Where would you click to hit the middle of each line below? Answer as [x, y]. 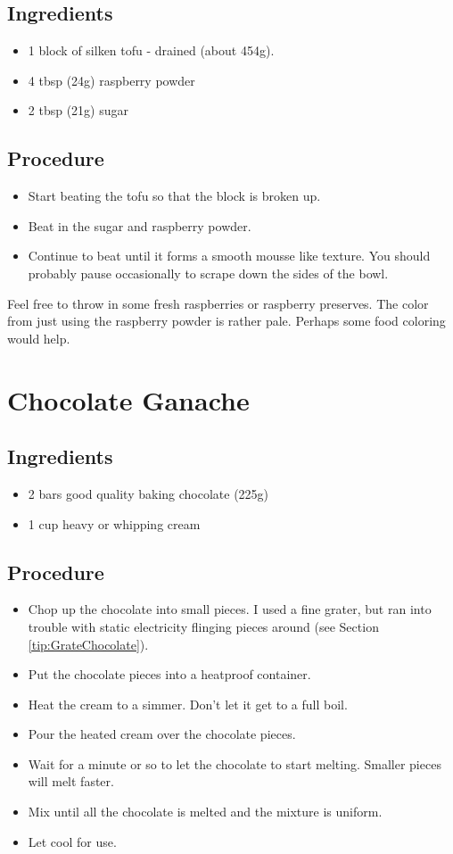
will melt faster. [71, 781]
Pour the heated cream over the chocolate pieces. [162, 734]
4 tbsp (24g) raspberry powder [111, 80]
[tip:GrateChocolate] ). [88, 644]
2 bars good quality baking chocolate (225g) [148, 493]
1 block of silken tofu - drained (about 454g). [151, 50]
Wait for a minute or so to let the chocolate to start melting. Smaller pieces [235, 763]
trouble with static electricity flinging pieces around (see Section [203, 626]
